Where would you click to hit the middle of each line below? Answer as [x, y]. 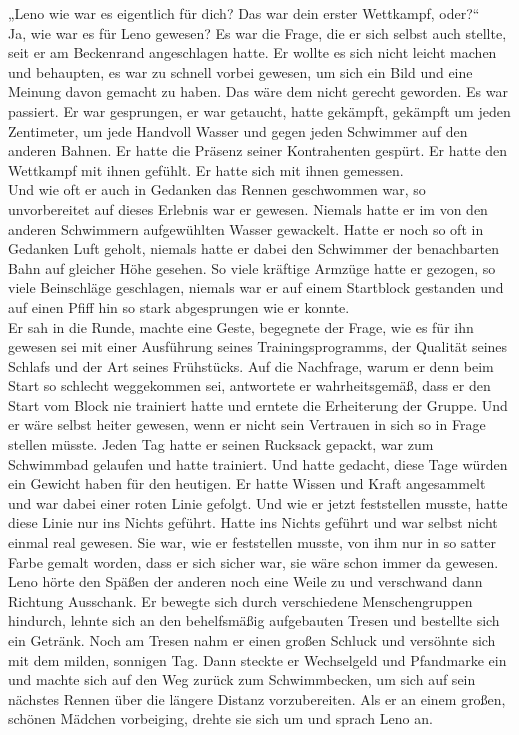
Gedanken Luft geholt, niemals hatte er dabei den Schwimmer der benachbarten [253, 248]
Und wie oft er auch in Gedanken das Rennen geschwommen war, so [217, 189]
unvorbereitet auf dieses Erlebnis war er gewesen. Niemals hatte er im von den [248, 208]
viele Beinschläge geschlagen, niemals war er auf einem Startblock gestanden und [256, 287]
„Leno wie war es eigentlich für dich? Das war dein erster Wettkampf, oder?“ [244, 13]
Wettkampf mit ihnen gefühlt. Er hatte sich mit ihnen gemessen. [206, 169]
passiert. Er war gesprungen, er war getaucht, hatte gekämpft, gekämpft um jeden [259, 110]
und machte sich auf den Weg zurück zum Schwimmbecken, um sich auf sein [242, 679]
